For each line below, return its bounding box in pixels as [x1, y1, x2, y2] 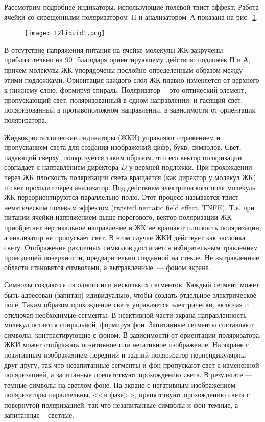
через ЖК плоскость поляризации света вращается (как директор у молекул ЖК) [4, 171, 256, 182]
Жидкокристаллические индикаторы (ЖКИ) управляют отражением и [4, 131, 221, 142]
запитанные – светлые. [4, 409, 75, 420]
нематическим [4, 202, 47, 212]
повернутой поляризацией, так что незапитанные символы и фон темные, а [4, 399, 238, 410]
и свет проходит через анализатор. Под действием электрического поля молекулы [4, 182, 257, 192]
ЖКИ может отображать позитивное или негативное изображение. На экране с [4, 339, 249, 350]
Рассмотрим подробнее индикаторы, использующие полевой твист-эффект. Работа [4, 2, 259, 12]
